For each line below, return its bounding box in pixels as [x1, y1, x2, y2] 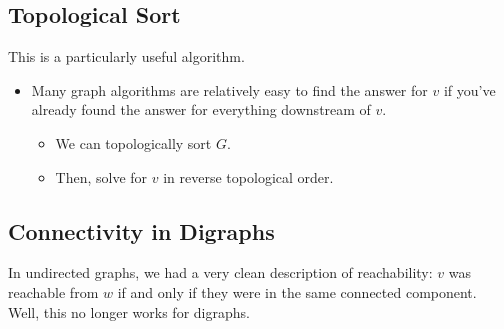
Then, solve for [55, 166, 148, 187]
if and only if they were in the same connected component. [117, 281, 477, 302]
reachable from [8, 281, 99, 302]
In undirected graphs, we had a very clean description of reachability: [8, 262, 433, 283]
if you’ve [443, 79, 496, 100]
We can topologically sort [55, 132, 212, 153]
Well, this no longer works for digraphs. [8, 301, 250, 322]
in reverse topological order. [163, 166, 334, 187]
